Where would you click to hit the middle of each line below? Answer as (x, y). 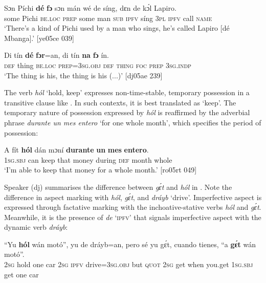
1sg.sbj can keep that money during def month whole (88, 159)
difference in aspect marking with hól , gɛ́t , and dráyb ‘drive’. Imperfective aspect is (133, 197)
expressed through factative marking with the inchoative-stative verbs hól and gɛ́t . (133, 207)
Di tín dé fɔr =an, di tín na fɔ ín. (57, 55)
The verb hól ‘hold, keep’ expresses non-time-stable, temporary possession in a (127, 92)
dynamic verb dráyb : (36, 227)
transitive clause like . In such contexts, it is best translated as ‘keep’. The (120, 102)
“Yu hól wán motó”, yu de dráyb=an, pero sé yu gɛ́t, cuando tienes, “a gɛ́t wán (130, 244)
